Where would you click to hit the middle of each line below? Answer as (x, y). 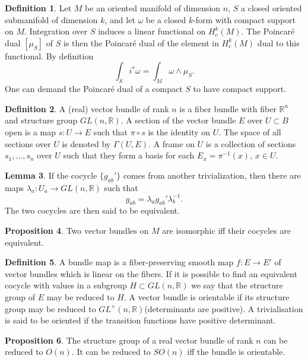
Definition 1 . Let (38, 8)
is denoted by (86, 143)
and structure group (41, 120)
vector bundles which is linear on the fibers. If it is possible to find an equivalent (151, 273)
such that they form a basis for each (129, 155)
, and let (120, 19)
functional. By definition (49, 55)
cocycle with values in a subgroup (66, 285)
